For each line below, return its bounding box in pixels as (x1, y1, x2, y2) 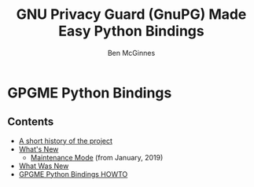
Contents (7, 115, 54, 129)
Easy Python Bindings (57, 22, 205, 40)
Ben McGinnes (107, 48, 156, 57)
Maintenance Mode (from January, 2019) (30, 152, 164, 162)
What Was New (18, 161, 69, 170)
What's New (18, 144, 59, 154)
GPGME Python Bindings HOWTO (18, 169, 128, 178)
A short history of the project (18, 136, 113, 145)
